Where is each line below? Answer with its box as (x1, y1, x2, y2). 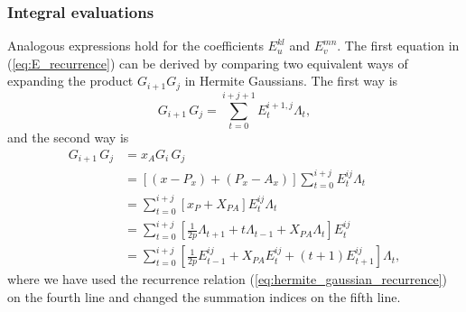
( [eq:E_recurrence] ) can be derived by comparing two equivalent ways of (7, 53, 408, 72)
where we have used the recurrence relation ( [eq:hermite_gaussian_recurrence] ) (7, 270, 448, 289)
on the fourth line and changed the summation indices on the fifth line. (7, 287, 401, 306)
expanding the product (7, 71, 134, 90)
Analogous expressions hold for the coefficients (7, 36, 264, 55)
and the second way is (7, 127, 129, 146)
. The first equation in (337, 36, 460, 55)
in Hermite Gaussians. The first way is (184, 71, 398, 90)
